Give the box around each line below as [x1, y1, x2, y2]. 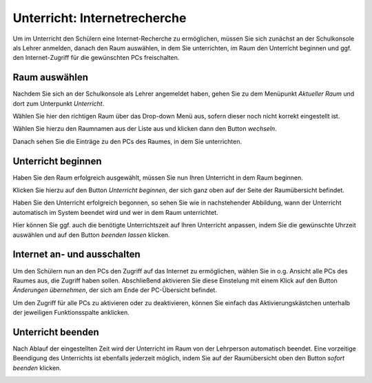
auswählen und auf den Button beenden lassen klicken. [12, 231, 170, 239]
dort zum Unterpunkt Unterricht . [12, 99, 105, 107]
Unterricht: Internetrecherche [12, 10, 187, 25]
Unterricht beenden [12, 326, 99, 338]
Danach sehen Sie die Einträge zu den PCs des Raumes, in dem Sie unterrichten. [12, 137, 242, 145]
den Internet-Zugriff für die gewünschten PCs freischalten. [12, 54, 180, 62]
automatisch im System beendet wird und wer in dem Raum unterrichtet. [12, 208, 218, 216]
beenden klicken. [12, 364, 62, 372]
